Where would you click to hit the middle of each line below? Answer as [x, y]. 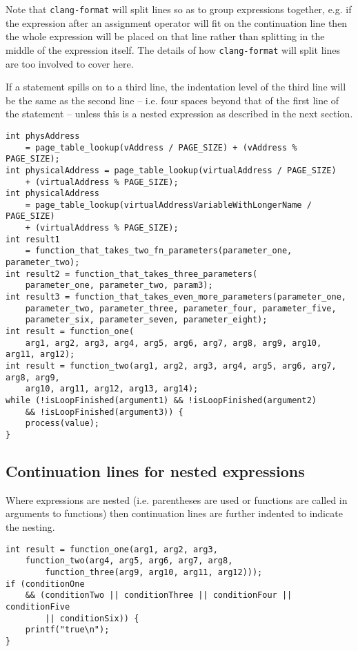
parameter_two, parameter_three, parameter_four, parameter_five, [181, 308]
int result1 [33, 239]
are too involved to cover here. [70, 63]
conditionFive [38, 606]
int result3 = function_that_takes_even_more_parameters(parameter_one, [176, 297]
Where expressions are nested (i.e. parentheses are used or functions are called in [177, 499]
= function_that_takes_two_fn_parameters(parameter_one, [159, 251]
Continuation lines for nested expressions [155, 470]
